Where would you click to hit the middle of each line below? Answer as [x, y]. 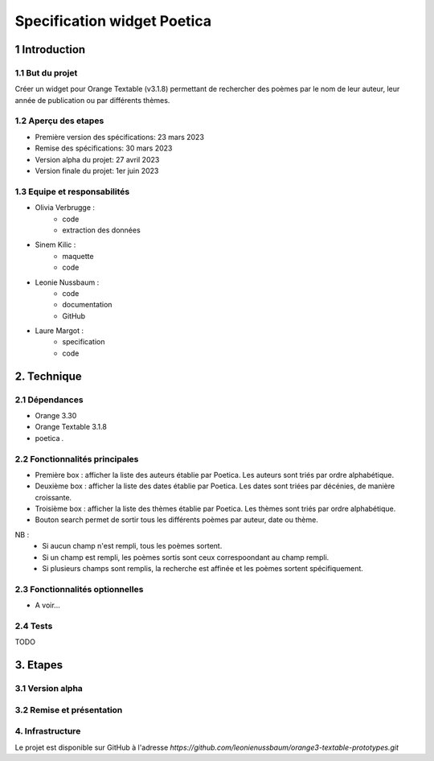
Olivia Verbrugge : [65, 208]
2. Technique [48, 376]
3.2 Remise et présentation [69, 710]
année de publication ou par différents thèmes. [92, 100]
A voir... [47, 605]
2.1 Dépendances [49, 400]
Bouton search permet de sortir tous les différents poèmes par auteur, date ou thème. [177, 520]
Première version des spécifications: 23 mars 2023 [120, 137]
